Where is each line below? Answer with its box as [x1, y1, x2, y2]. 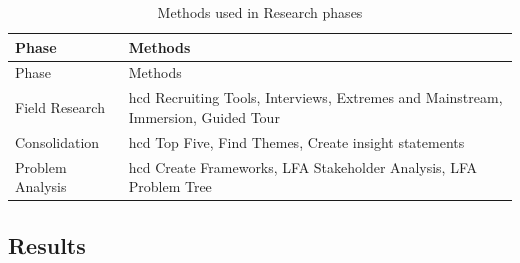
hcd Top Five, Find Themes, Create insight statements [128, 131, 465, 152]
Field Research [15, 97, 105, 118]
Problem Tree [128, 176, 212, 197]
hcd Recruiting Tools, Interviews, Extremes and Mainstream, [128, 87, 503, 108]
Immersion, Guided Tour [128, 106, 280, 127]
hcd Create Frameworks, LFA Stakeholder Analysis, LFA [128, 156, 477, 177]
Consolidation [15, 131, 100, 152]
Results [8, 229, 86, 260]
